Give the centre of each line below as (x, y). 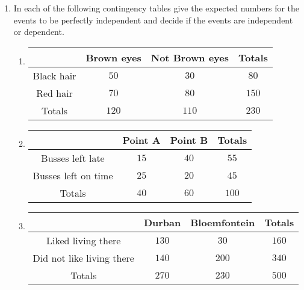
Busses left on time (73, 175)
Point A (141, 140)
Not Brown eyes (190, 57)
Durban (162, 222)
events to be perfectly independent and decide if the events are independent (153, 20)
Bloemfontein (223, 222)
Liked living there (84, 240)
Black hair (54, 75)
